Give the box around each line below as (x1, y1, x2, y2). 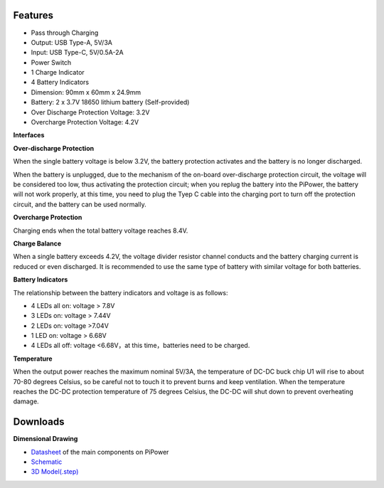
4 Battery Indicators (31, 78, 89, 87)
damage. (13, 397, 39, 405)
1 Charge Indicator (31, 68, 85, 77)
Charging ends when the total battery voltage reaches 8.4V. (13, 226, 188, 235)
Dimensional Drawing (13, 435, 78, 443)
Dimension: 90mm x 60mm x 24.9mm (31, 87, 142, 96)
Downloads (13, 416, 65, 428)
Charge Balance (13, 239, 62, 248)
